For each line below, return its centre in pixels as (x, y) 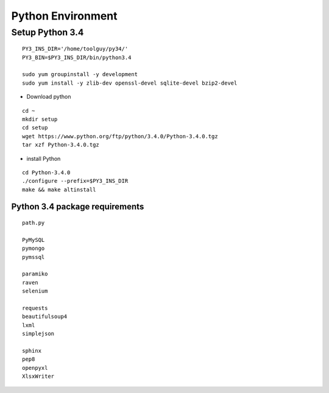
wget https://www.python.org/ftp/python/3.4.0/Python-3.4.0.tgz (120, 136)
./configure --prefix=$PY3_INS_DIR (75, 181)
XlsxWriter (38, 377)
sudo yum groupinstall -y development (80, 74)
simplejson (38, 334)
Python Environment (65, 16)
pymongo (34, 249)
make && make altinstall (59, 189)
